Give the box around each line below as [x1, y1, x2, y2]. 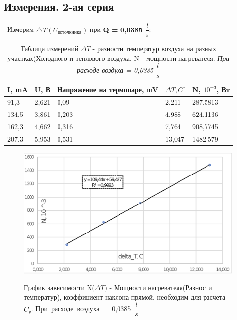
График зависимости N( [24, 282, 95, 292]
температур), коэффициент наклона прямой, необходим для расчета [24, 291, 226, 302]
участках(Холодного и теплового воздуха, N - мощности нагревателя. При [7, 53, 230, 63]
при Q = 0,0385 [89, 24, 143, 34]
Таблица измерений [20, 43, 79, 54]
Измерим [7, 24, 34, 34]
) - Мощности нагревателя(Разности [104, 282, 212, 292]
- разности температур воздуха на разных [92, 43, 216, 54]
